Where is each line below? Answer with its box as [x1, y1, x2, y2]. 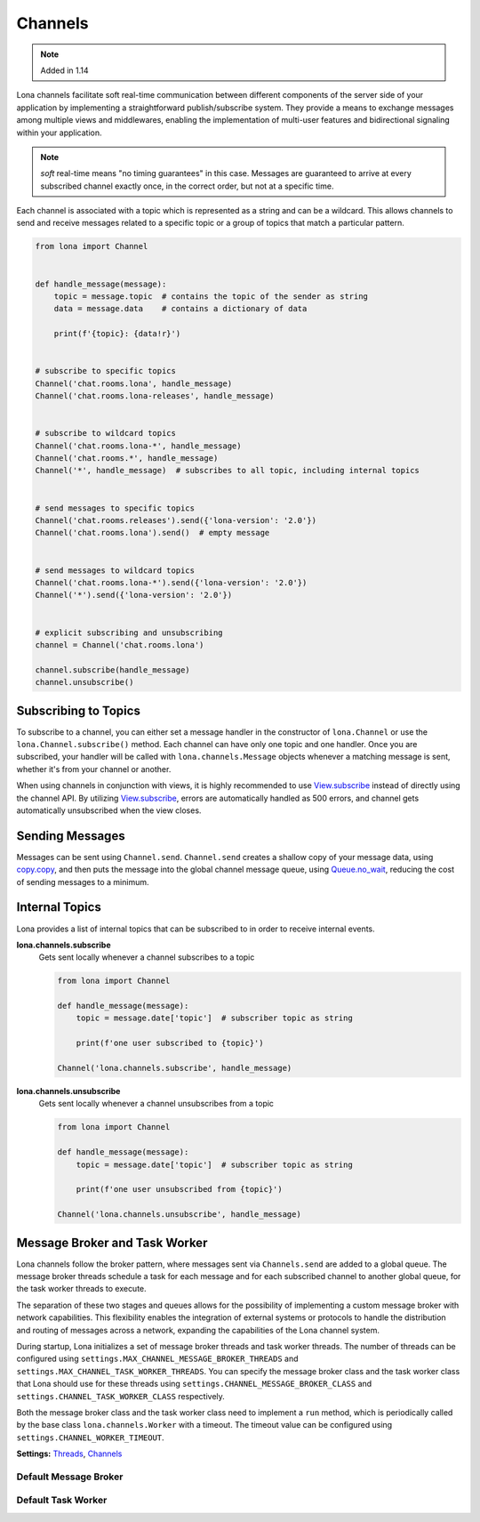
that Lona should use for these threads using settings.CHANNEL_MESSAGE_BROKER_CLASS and [16, 1379, 372, 1389]
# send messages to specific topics [35, 503, 196, 513]
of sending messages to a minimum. [16, 876, 149, 887]
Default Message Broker [16, 1470, 124, 1483]
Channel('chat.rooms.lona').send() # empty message [35, 527, 270, 538]
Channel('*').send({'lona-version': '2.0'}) [35, 590, 233, 600]
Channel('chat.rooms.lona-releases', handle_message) [35, 391, 275, 401]
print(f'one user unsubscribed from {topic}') [76, 1184, 284, 1195]
